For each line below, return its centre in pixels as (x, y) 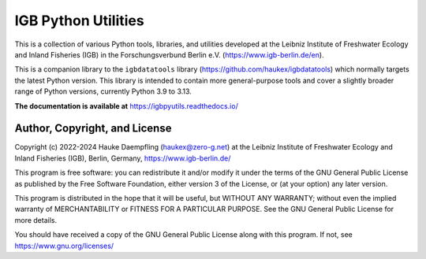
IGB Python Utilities (80, 20)
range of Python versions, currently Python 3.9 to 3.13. (103, 91)
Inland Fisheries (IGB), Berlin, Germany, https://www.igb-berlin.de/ (123, 158)
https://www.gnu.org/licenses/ (64, 246)
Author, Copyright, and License (93, 129)
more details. (36, 220)
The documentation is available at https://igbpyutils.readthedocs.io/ (126, 105)
